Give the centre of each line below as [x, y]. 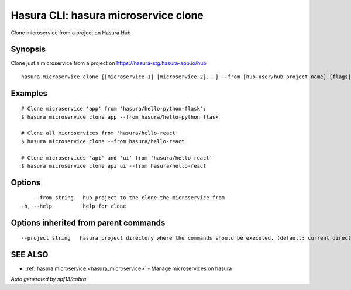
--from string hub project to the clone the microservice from [129, 198]
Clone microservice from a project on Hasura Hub [71, 33]
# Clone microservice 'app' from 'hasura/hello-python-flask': [114, 109]
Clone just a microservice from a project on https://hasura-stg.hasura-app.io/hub [109, 63]
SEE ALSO [30, 255]
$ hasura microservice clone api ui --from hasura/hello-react [114, 166]
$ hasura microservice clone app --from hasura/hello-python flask [120, 117]
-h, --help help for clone [74, 206]
